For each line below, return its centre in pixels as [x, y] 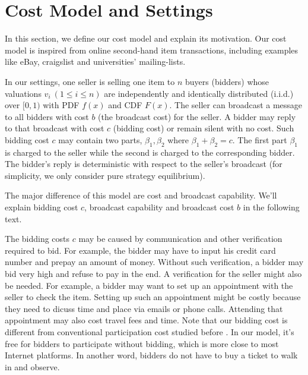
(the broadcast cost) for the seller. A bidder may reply [197, 116]
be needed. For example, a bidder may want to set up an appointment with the [149, 285]
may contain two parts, [100, 139]
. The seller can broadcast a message [236, 105]
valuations [23, 93]
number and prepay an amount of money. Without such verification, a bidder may [154, 262]
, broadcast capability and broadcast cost [159, 207]
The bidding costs [37, 239]
